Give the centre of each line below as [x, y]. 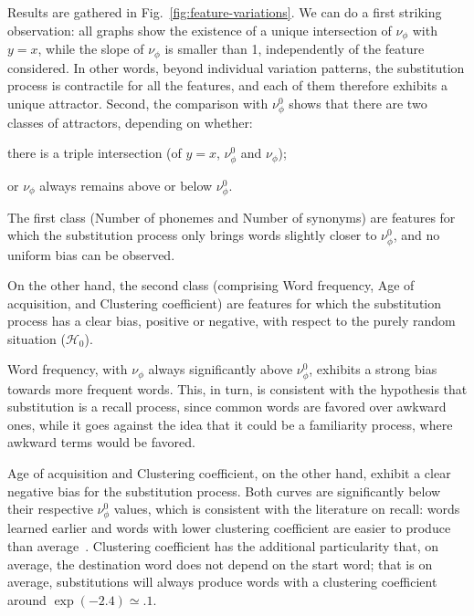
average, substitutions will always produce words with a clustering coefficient [222, 582]
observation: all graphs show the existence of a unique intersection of [200, 30]
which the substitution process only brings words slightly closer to [192, 235]
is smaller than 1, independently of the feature [295, 49]
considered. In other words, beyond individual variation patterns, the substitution [236, 67]
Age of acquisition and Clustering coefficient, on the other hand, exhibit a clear [229, 473]
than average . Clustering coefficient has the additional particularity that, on [223, 545]
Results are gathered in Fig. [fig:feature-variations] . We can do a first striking [225, 12]
